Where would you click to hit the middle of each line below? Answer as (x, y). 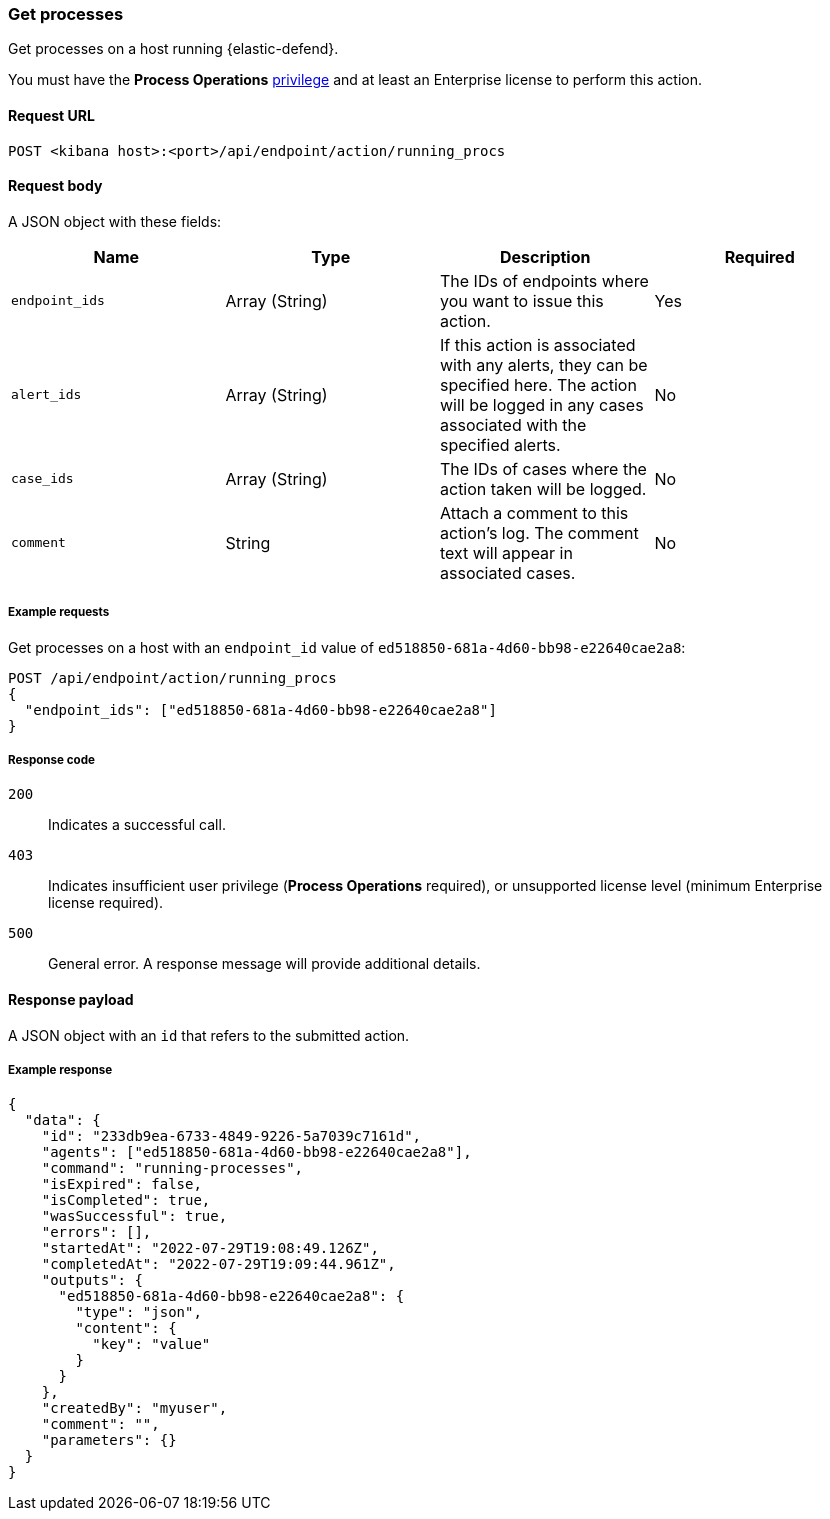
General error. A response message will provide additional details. (264, 964)
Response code (51, 759)
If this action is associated (538, 344)
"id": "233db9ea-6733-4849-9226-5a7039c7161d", (231, 1136)
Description (545, 256)
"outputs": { (92, 1280)
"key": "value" (151, 1344)
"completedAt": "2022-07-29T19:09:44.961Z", (218, 1264)
